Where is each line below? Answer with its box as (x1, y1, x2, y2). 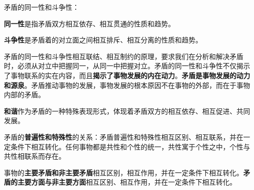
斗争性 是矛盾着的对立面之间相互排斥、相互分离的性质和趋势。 (4, 35, 202, 45)
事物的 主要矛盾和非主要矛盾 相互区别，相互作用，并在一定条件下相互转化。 (4, 167, 243, 177)
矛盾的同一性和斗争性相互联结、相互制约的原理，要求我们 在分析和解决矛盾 (4, 51, 243, 61)
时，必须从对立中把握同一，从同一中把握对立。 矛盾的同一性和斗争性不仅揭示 (4, 61, 250, 71)
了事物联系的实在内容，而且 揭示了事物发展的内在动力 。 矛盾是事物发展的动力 (4, 70, 250, 80)
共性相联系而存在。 (4, 151, 65, 161)
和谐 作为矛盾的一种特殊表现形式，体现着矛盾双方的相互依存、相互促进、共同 (4, 106, 250, 116)
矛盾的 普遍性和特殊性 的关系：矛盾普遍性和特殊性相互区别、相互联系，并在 (4, 131, 243, 142)
